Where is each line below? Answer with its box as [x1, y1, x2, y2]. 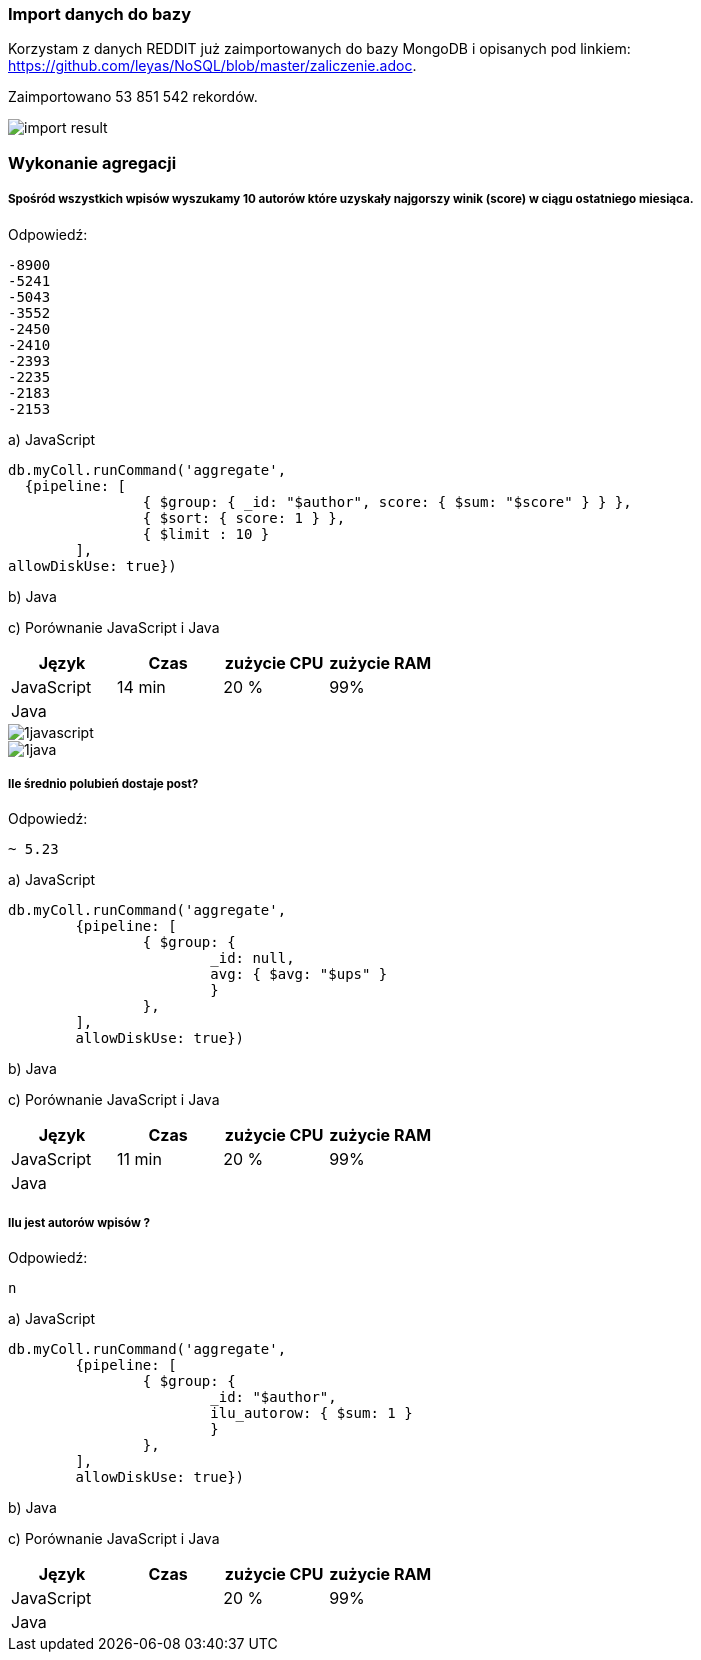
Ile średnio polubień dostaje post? [8, 776, 199, 791]
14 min [117, 676, 166, 697]
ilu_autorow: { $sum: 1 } [210, 1405, 413, 1422]
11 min [117, 1149, 162, 1170]
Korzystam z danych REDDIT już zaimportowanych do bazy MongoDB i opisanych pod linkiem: [8, 40, 631, 58]
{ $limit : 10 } [142, 525, 270, 542]
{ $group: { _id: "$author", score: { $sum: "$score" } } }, [142, 493, 632, 510]
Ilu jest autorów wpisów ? [8, 1215, 151, 1230]
